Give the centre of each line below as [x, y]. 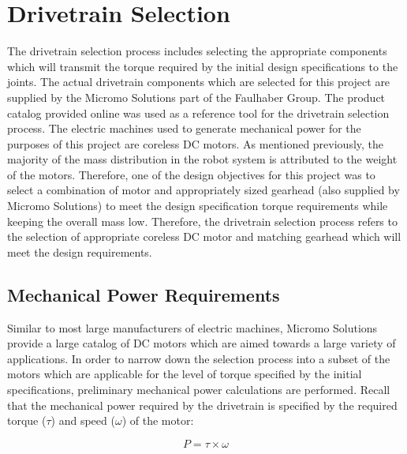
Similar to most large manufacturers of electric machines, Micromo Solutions [192, 327]
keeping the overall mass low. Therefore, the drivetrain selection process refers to [202, 221]
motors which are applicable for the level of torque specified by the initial [185, 374]
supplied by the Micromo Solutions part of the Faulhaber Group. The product [196, 97]
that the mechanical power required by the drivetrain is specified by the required [202, 405]
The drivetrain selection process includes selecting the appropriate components [197, 51]
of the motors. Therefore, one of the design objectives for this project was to [191, 174]
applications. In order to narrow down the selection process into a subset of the [199, 358]
